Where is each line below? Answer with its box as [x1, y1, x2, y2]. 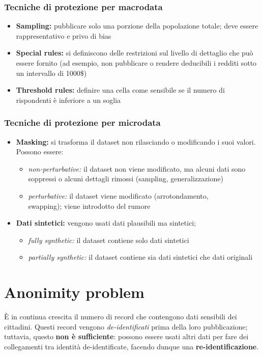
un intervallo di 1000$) [16, 67, 87, 78]
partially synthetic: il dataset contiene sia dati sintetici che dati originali [28, 252, 253, 262]
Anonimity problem [4, 282, 144, 303]
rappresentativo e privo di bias [16, 30, 111, 41]
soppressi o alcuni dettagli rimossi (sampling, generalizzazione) [28, 173, 223, 184]
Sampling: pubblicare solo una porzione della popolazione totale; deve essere [16, 20, 258, 31]
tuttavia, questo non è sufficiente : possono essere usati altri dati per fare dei [4, 331, 249, 342]
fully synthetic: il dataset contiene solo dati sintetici [28, 234, 189, 245]
